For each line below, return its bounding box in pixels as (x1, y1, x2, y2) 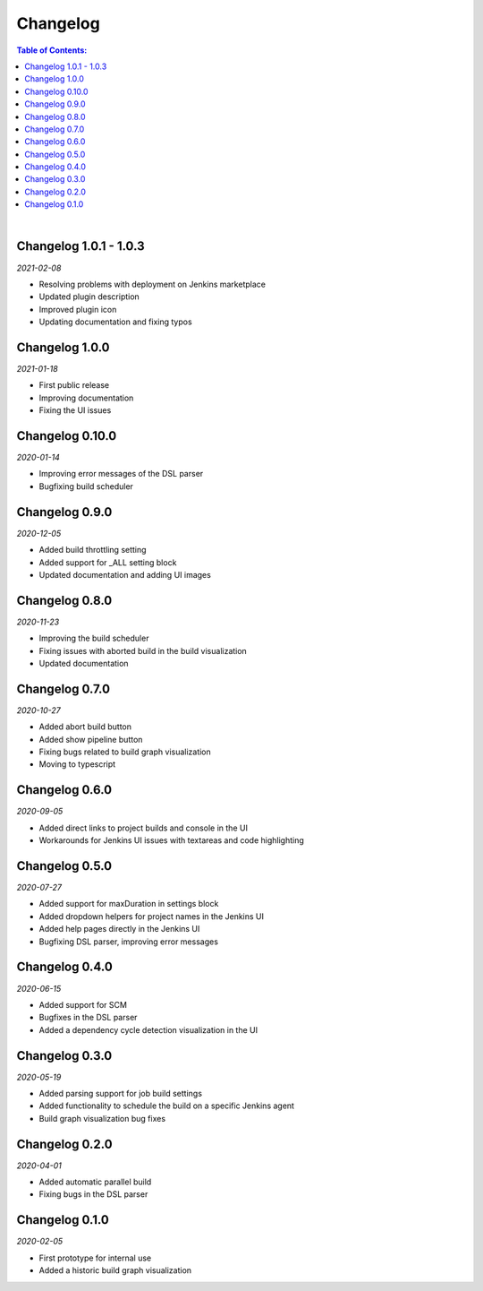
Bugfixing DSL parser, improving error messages (38, 936, 219, 947)
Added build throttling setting (38, 545, 147, 555)
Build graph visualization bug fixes (38, 1113, 165, 1123)
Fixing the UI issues (38, 405, 112, 416)
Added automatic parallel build (38, 1176, 152, 1187)
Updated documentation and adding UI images (38, 569, 212, 580)
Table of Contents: (16, 45, 88, 56)
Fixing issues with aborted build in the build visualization (38, 645, 248, 656)
